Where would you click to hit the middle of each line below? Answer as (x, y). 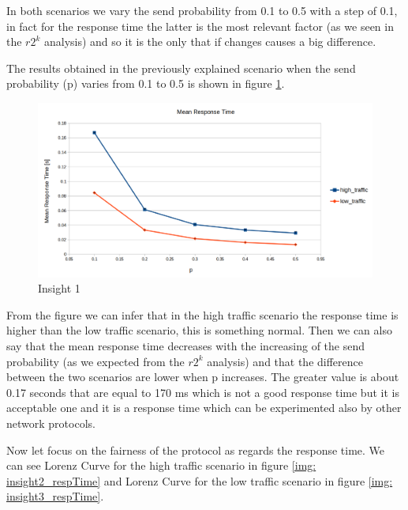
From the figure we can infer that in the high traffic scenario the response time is (202, 314)
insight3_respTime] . (55, 496)
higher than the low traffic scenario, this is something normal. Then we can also (199, 330)
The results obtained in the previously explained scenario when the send (181, 68)
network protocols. (51, 423)
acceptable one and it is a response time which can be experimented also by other (204, 408)
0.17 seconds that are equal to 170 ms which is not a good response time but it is (203, 392)
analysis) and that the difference (285, 361)
